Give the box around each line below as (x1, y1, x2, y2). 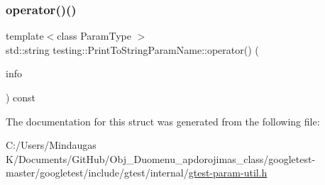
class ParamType (57, 28, 131, 43)
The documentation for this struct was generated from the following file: (6, 113, 320, 128)
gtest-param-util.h (188, 165, 268, 180)
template (6, 28, 44, 43)
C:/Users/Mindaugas (6, 138, 97, 152)
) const (6, 90, 36, 104)
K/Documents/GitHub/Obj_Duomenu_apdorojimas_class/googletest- (6, 151, 316, 166)
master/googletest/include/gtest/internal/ (6, 165, 189, 180)
